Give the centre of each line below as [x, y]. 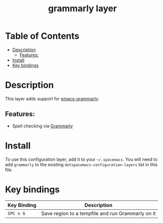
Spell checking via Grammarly [42, 126]
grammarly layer [82, 9]
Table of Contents [42, 36]
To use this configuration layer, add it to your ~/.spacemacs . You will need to [81, 159]
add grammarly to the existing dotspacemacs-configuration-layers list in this [81, 164]
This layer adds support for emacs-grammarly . [52, 99]
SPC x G [16, 213]
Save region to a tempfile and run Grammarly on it [98, 213]
